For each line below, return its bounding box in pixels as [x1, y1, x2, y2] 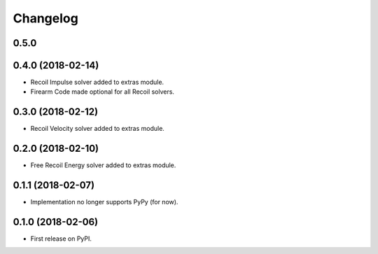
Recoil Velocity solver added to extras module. [30, 125, 164, 133]
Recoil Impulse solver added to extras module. [30, 78, 164, 87]
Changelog [13, 10, 78, 26]
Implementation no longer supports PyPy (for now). [30, 198, 178, 206]
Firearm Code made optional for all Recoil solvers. [30, 87, 175, 96]
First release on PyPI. [30, 234, 92, 243]
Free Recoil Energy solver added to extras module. [30, 161, 176, 169]
